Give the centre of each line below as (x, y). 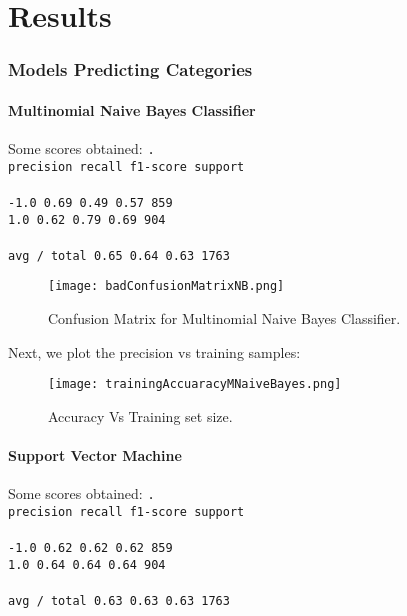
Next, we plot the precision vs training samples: (154, 351)
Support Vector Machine (95, 455)
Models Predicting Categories (130, 69)
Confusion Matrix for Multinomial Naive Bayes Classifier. (224, 318)
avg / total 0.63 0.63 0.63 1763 (119, 601)
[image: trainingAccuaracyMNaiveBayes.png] (195, 384)
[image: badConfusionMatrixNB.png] (166, 286)
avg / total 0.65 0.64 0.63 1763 (119, 255)
